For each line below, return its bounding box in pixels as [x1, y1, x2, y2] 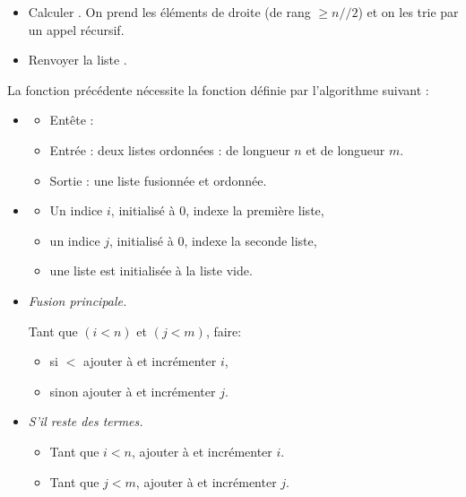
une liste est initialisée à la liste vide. [49, 261, 253, 280]
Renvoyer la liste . [28, 50, 127, 69]
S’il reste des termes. [28, 412, 143, 431]
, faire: [205, 321, 242, 340]
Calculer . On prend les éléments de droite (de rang [28, 3, 311, 21]
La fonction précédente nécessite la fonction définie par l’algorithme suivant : [7, 80, 429, 99]
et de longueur [306, 140, 385, 159]
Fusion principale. [28, 291, 127, 310]
